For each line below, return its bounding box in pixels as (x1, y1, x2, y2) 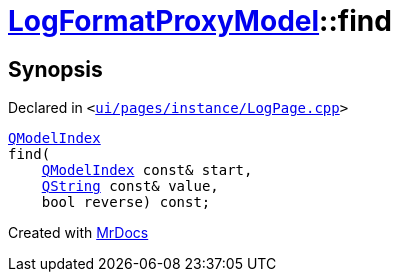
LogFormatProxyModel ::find (8, 4, 392, 38)
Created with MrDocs (8, 224, 149, 242)
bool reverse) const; (41, 194, 211, 211)
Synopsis (8, 56, 103, 82)
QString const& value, (41, 178, 219, 195)
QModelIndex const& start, (41, 162, 253, 179)
